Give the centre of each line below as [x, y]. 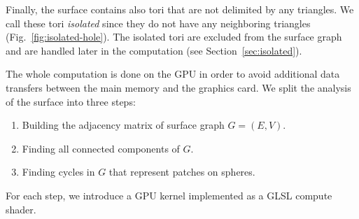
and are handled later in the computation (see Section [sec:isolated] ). [154, 50]
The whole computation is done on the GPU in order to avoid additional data [173, 74]
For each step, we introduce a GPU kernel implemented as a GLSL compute [169, 195]
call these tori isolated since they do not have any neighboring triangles [158, 23]
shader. [21, 209]
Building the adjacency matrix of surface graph [123, 125]
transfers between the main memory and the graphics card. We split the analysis [178, 87]
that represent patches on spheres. [182, 172]
